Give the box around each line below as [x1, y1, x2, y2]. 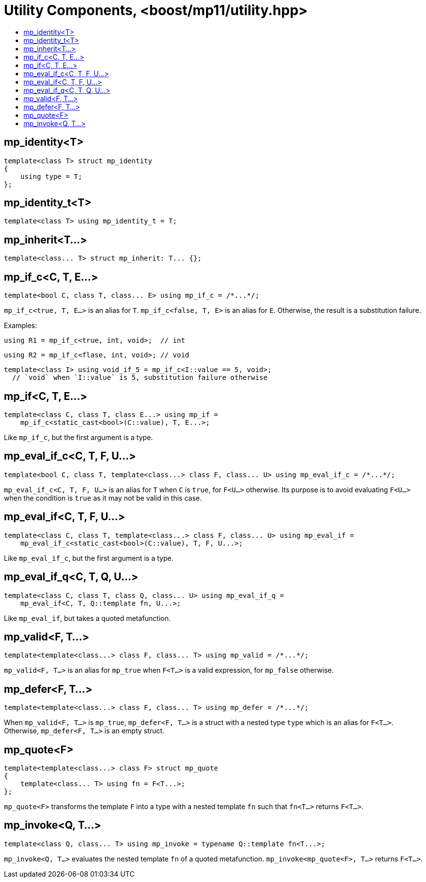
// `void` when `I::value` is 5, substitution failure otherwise [12, 374, 268, 382]
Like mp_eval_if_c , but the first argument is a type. [4, 553, 173, 562]
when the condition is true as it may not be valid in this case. [4, 493, 202, 502]
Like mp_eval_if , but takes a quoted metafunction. [4, 614, 171, 622]
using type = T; [20, 172, 83, 180]
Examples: [4, 321, 37, 330]
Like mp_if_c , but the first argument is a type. [4, 433, 153, 441]
